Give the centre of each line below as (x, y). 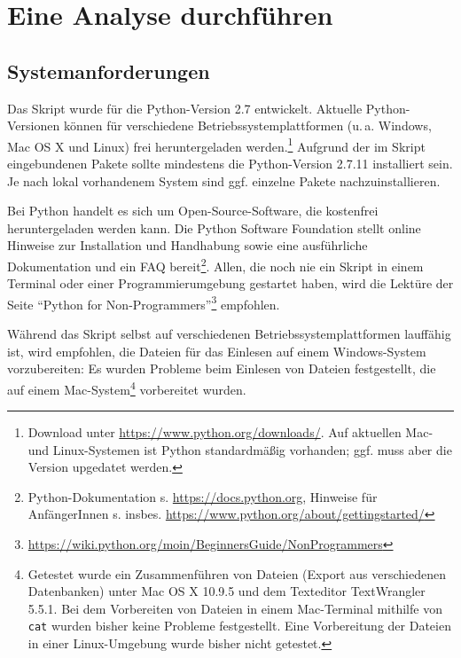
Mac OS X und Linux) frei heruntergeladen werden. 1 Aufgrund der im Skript (216, 145)
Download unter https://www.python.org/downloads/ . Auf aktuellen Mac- (230, 432)
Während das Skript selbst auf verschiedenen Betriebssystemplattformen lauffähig (229, 334)
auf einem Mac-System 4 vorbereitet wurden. (127, 388)
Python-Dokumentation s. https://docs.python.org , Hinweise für (203, 496)
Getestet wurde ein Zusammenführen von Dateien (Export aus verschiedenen (237, 573)
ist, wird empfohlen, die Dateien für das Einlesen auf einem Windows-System (217, 351)
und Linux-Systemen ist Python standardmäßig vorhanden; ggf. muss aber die (240, 449)
